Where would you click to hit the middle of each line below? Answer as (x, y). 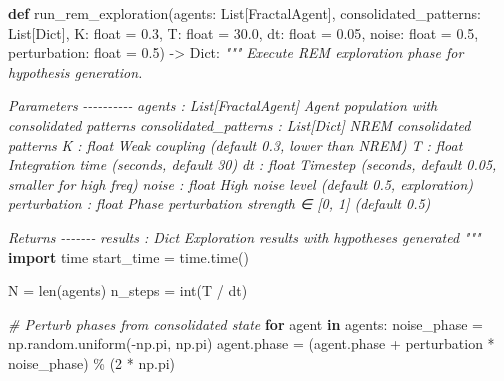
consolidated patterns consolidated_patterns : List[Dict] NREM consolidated (239, 124)
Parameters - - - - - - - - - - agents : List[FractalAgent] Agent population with (223, 105)
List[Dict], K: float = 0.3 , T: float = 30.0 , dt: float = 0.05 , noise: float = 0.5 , (243, 32)
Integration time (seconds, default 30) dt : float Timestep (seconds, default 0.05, (252, 164)
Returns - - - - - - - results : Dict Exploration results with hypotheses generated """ (244, 236)
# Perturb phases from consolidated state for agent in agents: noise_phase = (245, 323)
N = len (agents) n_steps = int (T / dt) (128, 290)
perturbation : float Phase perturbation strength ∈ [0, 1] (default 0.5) (219, 203)
